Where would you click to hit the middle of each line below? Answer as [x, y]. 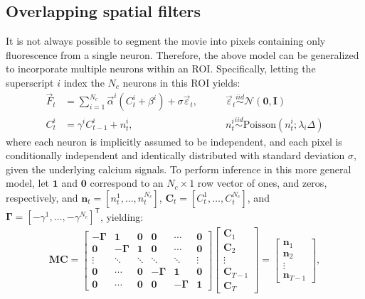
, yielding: [122, 216]
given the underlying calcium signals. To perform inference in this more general [179, 169]
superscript [30, 82]
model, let [28, 183]
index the [84, 82]
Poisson [259, 125]
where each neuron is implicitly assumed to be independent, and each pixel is [174, 141]
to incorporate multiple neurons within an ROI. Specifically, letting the [161, 69]
